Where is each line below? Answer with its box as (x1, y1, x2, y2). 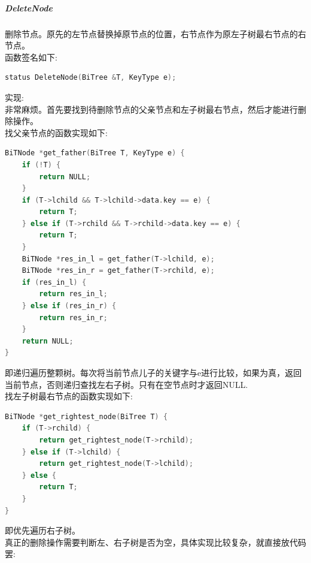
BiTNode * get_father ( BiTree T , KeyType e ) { (5, 149, 185, 158)
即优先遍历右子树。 (5, 524, 80, 537)
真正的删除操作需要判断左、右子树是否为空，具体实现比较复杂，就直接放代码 (5, 535, 306, 548)
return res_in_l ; (39, 290, 108, 299)
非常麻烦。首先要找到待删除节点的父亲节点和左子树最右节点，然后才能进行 (5, 103, 298, 115)
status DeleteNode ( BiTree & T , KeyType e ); (5, 73, 176, 82)
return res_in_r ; (39, 313, 108, 322)
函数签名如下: (5, 50, 57, 63)
